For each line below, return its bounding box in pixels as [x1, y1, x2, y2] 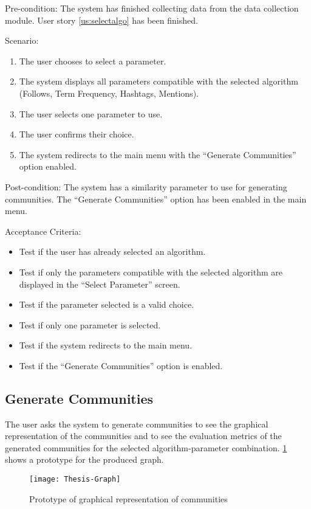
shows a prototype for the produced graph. [5, 453, 164, 466]
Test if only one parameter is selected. [19, 318, 161, 331]
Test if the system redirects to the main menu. [19, 339, 193, 351]
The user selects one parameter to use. [19, 107, 163, 120]
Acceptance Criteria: [5, 224, 81, 237]
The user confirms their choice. [19, 128, 134, 140]
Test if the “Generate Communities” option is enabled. [19, 359, 223, 372]
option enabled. [19, 160, 77, 173]
